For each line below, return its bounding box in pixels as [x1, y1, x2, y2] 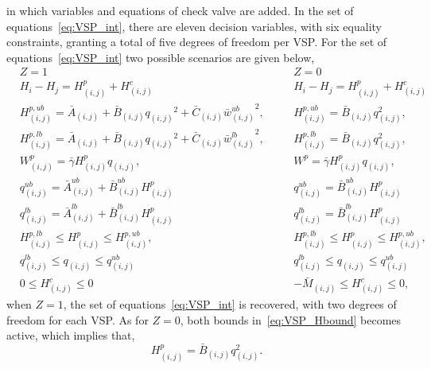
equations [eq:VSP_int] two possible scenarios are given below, [6, 49, 315, 65]
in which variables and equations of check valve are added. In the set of [6, 2, 354, 18]
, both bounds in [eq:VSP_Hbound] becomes [180, 311, 402, 328]
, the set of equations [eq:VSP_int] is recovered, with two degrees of [63, 296, 397, 313]
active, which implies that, [6, 327, 135, 344]
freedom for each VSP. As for [6, 311, 149, 328]
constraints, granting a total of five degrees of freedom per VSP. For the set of [6, 33, 387, 50]
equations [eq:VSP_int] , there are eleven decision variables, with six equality [6, 17, 382, 34]
